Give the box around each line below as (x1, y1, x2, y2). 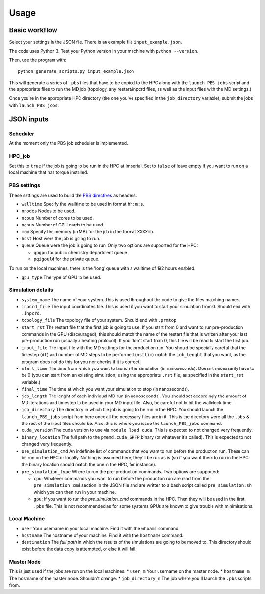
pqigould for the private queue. (33, 256, 100, 262)
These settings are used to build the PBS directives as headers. (9, 192, 137, 198)
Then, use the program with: (9, 57, 67, 63)
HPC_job (9, 152, 30, 159)
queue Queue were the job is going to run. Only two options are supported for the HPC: (21, 242, 198, 248)
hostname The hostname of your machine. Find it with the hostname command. (21, 532, 184, 538)
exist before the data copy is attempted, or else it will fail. (21, 546, 137, 552)
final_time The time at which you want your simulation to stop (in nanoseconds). (21, 386, 189, 392)
